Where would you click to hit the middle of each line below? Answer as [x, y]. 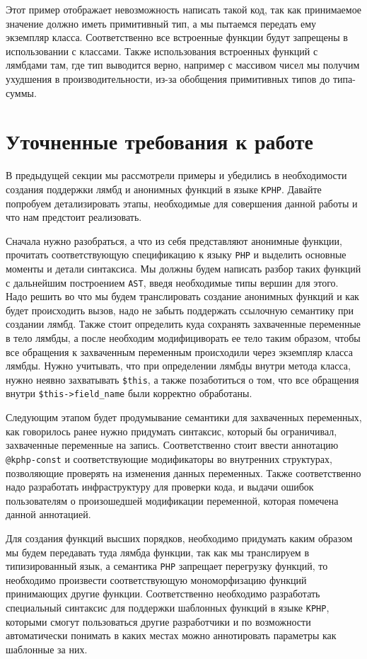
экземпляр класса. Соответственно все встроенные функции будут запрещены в [177, 37]
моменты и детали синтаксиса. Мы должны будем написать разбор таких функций [183, 268]
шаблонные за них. [47, 649]
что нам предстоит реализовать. [74, 217]
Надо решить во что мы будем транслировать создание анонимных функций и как [182, 296]
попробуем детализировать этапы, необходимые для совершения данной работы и [182, 203]
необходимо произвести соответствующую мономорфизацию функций [156, 579]
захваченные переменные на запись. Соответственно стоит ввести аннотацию [172, 445]
